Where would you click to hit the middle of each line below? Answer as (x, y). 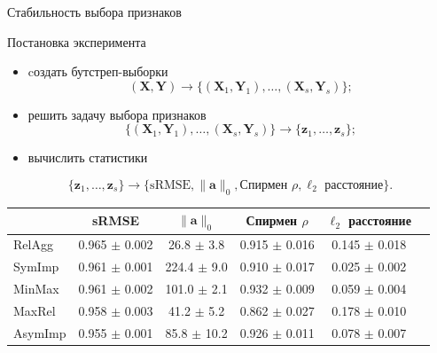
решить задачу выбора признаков (117, 114)
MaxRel (35, 310)
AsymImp (40, 332)
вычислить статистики (88, 157)
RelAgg (33, 244)
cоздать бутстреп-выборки (98, 71)
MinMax (36, 288)
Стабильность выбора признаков (94, 12)
